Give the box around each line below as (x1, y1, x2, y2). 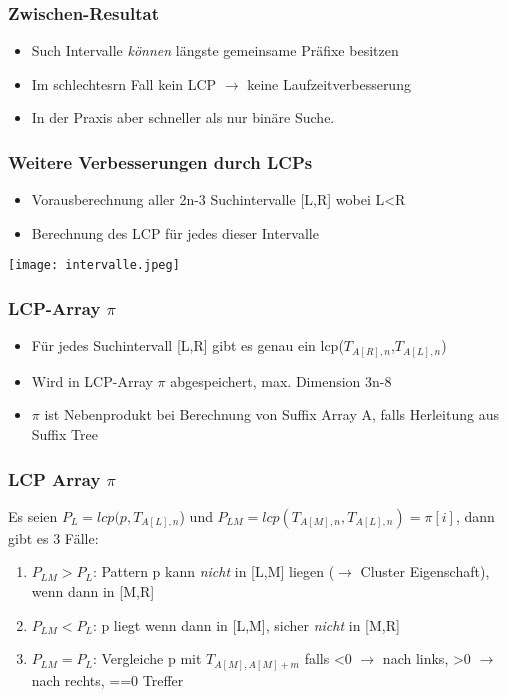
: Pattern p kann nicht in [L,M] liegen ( (92, 561, 335, 582)
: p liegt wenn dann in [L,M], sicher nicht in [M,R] (92, 614, 400, 635)
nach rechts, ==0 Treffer (31, 669, 184, 690)
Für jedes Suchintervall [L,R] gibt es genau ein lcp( (31, 335, 344, 356)
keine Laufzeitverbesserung (247, 73, 411, 94)
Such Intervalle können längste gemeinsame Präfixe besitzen (31, 40, 399, 61)
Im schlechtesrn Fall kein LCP (31, 73, 217, 94)
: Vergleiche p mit (92, 648, 202, 669)
